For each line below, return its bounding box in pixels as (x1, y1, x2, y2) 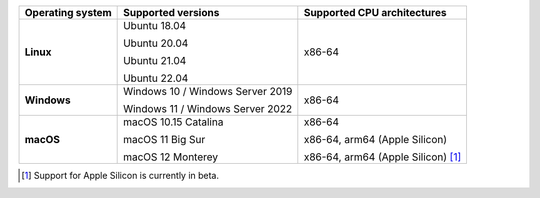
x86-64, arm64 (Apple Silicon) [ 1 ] (303, 150, 462, 164)
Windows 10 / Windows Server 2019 (123, 85, 293, 98)
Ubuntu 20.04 (123, 36, 189, 50)
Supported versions (123, 6, 220, 19)
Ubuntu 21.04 (123, 54, 187, 67)
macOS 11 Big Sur (123, 133, 206, 146)
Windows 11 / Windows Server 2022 (123, 102, 293, 115)
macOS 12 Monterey (123, 150, 219, 164)
